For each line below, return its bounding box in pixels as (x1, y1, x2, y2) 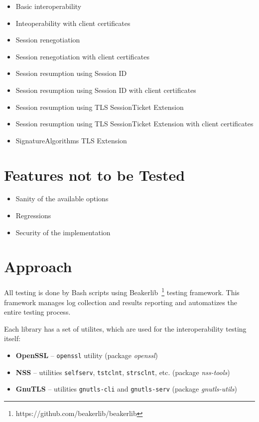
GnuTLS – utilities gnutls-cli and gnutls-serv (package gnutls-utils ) (15, 384, 237, 394)
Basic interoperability (15, 1, 82, 11)
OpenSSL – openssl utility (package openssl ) (15, 350, 158, 360)
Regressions (15, 210, 51, 221)
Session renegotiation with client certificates (15, 51, 150, 61)
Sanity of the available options (15, 193, 109, 204)
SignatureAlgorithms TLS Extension (15, 135, 127, 145)
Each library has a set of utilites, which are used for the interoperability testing (4, 323, 247, 334)
